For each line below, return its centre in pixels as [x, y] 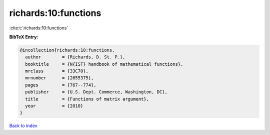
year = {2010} [54, 106]
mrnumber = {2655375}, [59, 78]
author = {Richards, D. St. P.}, [75, 57]
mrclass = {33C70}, [57, 71]
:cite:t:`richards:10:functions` [39, 28]
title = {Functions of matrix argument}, [87, 99]
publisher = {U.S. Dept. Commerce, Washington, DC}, [96, 92]
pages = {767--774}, [61, 85]
